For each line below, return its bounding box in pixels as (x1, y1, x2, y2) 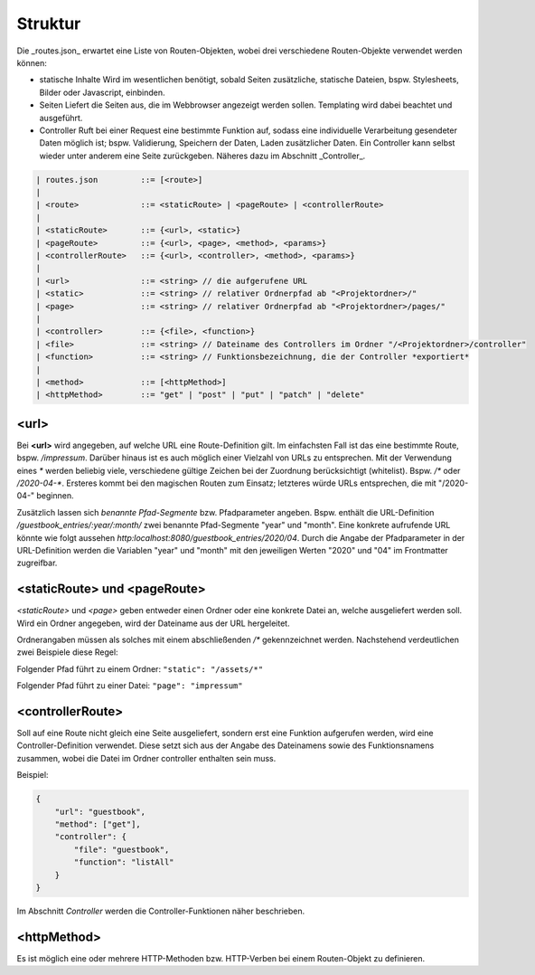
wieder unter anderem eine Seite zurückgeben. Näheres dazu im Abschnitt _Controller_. (39, 150, 366, 161)
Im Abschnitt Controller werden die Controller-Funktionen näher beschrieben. (16, 905, 305, 916)
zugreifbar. (16, 557, 58, 569)
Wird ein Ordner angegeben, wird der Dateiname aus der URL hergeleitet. (16, 618, 290, 629)
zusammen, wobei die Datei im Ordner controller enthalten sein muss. (16, 753, 277, 763)
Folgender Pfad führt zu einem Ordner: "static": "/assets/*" (16, 663, 264, 674)
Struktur (16, 14, 81, 33)
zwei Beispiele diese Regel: (16, 647, 118, 658)
